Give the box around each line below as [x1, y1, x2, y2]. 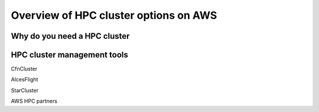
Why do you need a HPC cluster [11, 31, 130, 41]
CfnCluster [11, 65, 38, 73]
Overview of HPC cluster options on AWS [11, 9, 217, 22]
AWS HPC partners [11, 97, 57, 105]
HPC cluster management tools [11, 50, 128, 60]
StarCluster [11, 87, 38, 94]
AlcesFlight [11, 76, 38, 83]
